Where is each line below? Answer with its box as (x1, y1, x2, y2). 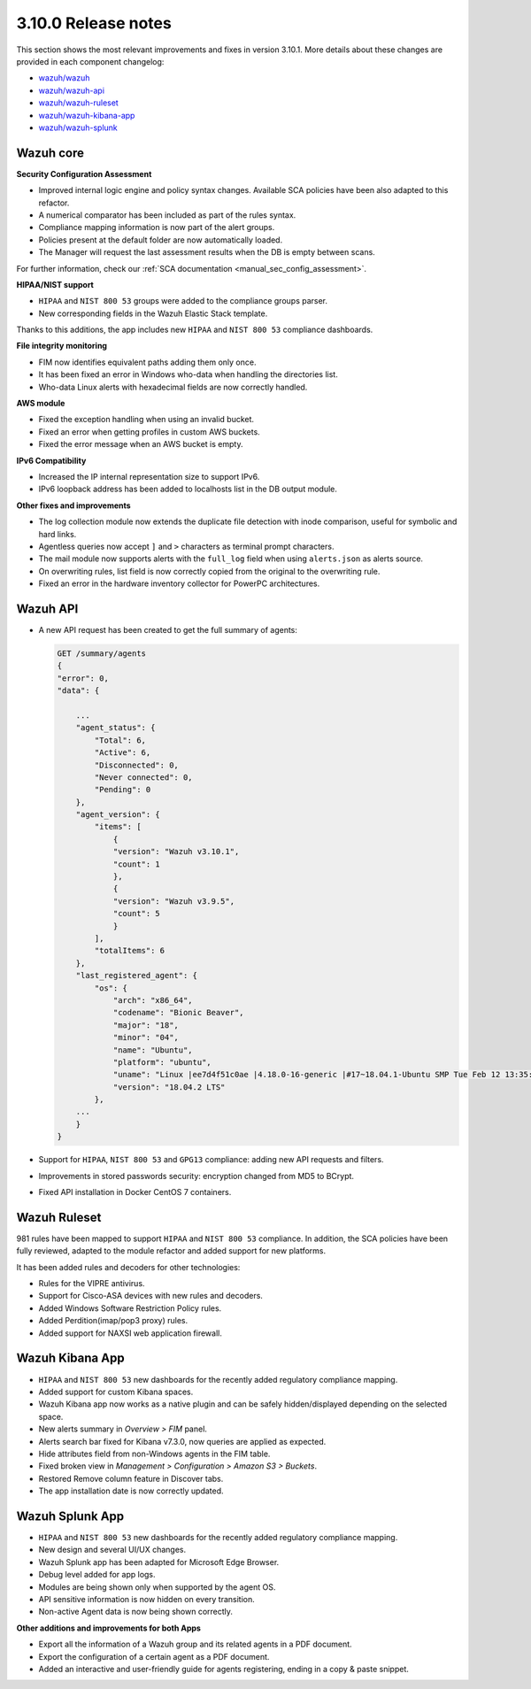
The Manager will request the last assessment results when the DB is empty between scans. (38, 247, 375, 258)
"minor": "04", (112, 1032, 179, 1043)
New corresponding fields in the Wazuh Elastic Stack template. (38, 308, 268, 319)
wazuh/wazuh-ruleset (38, 97, 119, 108)
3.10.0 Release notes (16, 13, 172, 33)
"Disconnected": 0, (94, 760, 179, 770)
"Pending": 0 (94, 784, 151, 795)
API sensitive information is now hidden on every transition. (38, 1593, 256, 1604)
